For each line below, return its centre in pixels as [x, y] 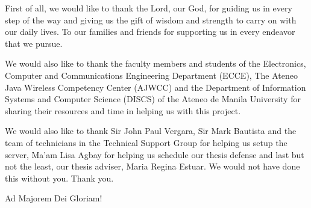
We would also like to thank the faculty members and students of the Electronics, [155, 63]
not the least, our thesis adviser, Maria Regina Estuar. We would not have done [152, 166]
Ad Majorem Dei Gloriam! [54, 198]
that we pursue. [34, 43]
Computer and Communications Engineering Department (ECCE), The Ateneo [151, 75]
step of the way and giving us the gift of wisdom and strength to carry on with [151, 20]
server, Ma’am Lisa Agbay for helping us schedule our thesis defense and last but [155, 154]
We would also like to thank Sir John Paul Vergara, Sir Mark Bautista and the [151, 131]
